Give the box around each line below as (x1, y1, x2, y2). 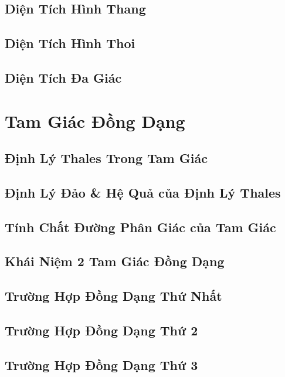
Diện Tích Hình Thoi (5, 34, 135, 52)
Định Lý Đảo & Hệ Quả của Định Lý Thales (5, 183, 281, 201)
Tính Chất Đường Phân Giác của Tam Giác (5, 218, 276, 236)
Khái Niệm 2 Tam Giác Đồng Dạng (5, 252, 225, 270)
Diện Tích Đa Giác (5, 68, 122, 86)
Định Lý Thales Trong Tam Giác (5, 149, 208, 167)
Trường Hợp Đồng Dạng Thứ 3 (5, 355, 198, 373)
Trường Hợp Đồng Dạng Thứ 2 (5, 321, 198, 339)
